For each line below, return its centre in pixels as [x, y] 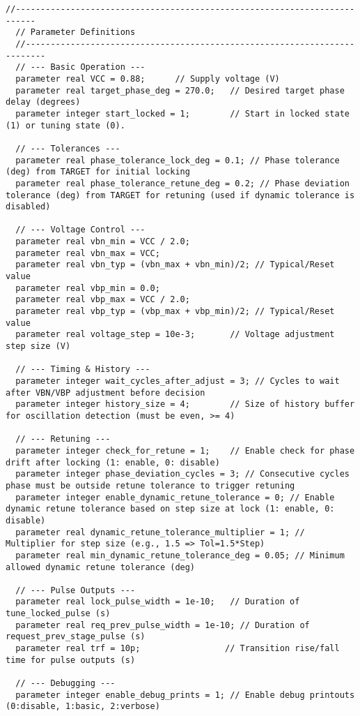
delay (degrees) [43, 102]
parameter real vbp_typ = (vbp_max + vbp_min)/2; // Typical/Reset [175, 312]
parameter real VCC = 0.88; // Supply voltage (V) [148, 79]
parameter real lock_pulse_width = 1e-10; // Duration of [158, 602]
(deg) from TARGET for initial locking [98, 172]
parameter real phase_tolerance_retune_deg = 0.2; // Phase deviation [182, 183]
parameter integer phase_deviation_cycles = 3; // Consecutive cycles [182, 474]
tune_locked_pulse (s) [58, 614]
